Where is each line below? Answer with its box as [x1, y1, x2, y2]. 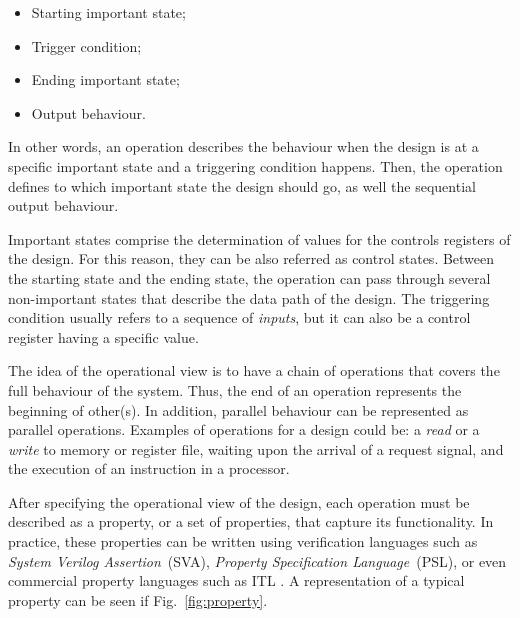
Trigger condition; [31, 35, 142, 56]
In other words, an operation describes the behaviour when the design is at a [8, 136, 479, 157]
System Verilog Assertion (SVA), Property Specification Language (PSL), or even [8, 550, 507, 571]
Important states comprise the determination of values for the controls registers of [8, 228, 511, 249]
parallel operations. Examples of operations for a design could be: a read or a [8, 419, 480, 440]
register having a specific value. [8, 326, 199, 347]
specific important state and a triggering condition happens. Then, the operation [8, 155, 503, 176]
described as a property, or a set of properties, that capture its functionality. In [8, 511, 494, 532]
